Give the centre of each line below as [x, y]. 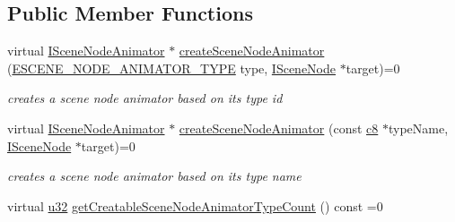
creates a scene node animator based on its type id [145, 98]
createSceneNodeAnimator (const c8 [279, 128]
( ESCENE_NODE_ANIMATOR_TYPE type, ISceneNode [172, 68]
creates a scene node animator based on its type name [154, 176]
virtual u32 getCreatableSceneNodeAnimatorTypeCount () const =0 [195, 205]
